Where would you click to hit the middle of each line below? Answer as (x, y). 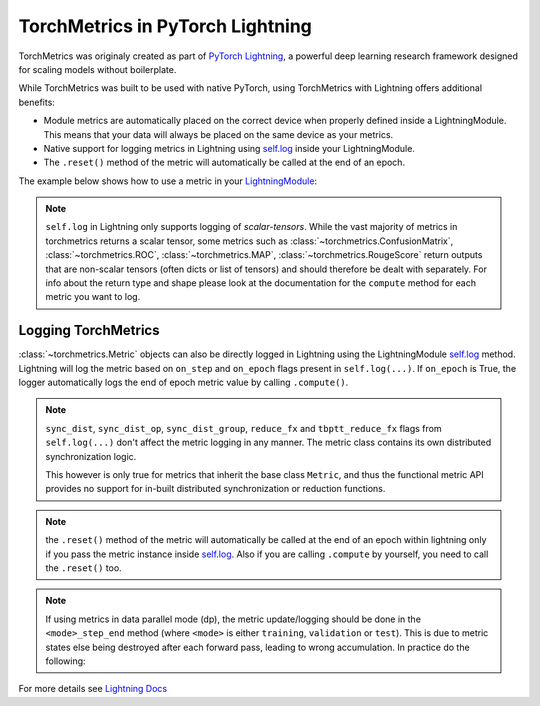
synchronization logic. (91, 456)
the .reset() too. (83, 568)
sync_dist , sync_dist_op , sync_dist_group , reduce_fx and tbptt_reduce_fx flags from (243, 428)
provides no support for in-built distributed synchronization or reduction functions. (215, 489)
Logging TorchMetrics (89, 330)
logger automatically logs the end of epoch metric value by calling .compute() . (183, 382)
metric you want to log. (93, 297)
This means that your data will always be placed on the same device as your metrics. (218, 134)
